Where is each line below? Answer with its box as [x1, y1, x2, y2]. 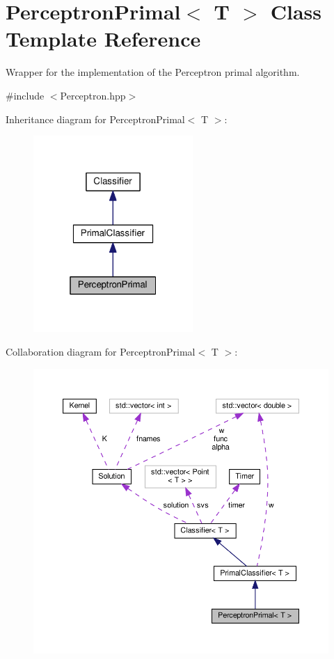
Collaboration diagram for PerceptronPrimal [6, 344, 196, 359]
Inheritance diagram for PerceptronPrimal [6, 111, 185, 126]
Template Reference [6, 24, 201, 53]
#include [6, 88, 45, 102]
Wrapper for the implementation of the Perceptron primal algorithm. [6, 65, 300, 79]
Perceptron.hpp [60, 88, 126, 102]
